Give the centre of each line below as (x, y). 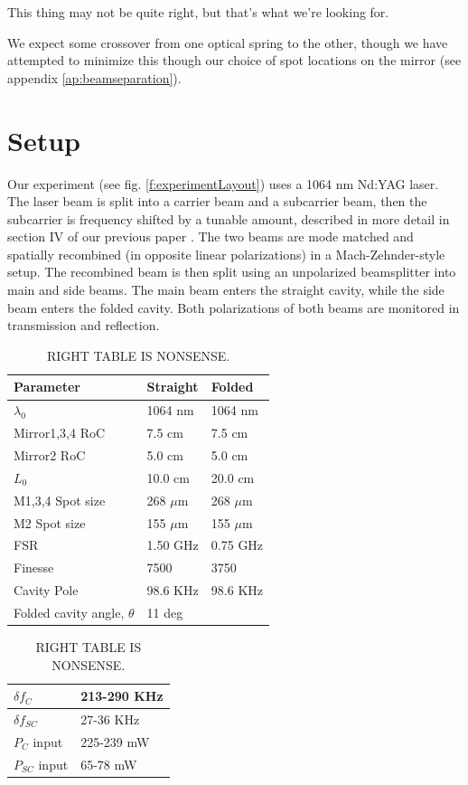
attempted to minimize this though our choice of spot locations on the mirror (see (234, 60)
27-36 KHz (110, 719)
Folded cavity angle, (69, 612)
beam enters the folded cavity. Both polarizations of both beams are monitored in (234, 307)
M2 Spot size (50, 522)
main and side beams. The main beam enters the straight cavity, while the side (226, 290)
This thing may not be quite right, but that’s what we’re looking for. (198, 12)
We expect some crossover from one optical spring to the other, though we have (228, 42)
